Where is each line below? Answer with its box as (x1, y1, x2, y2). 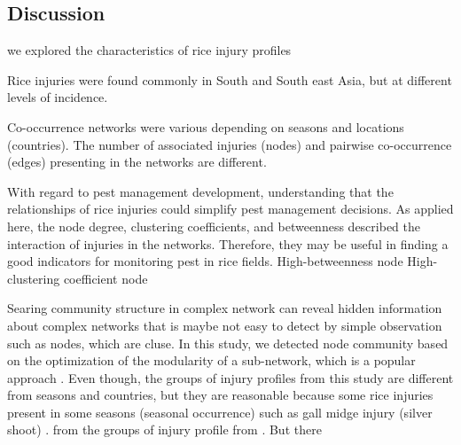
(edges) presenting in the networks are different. (7, 152, 267, 171)
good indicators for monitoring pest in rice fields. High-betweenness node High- (7, 252, 438, 270)
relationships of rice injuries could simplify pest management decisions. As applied (7, 199, 454, 218)
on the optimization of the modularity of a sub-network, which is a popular (7, 351, 416, 370)
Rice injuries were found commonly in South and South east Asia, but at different (7, 70, 452, 89)
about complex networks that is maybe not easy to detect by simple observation (7, 316, 442, 334)
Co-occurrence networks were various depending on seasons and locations (7, 117, 404, 136)
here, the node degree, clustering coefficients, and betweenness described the (7, 216, 420, 235)
